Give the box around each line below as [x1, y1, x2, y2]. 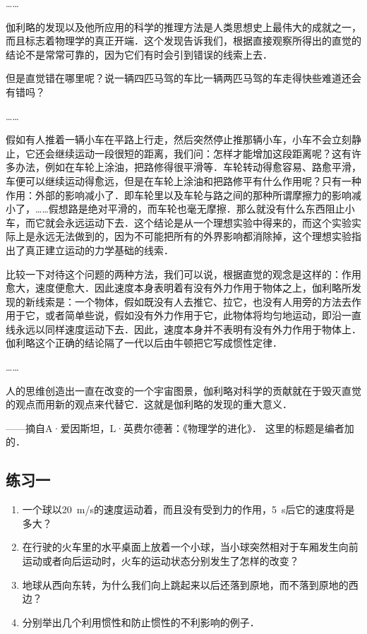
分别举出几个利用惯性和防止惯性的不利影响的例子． [22, 614, 260, 629]
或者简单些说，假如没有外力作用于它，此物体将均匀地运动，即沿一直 [44, 308, 361, 323]
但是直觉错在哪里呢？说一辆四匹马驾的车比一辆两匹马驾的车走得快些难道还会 [6, 71, 361, 85]
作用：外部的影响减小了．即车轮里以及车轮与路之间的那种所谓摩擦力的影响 [6, 187, 351, 202]
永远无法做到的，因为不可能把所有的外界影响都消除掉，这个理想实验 [35, 229, 351, 244]
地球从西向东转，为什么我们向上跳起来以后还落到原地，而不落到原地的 [22, 577, 349, 592]
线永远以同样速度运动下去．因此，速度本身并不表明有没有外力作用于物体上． [6, 321, 361, 336]
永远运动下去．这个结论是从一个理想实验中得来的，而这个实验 [64, 215, 351, 229]
